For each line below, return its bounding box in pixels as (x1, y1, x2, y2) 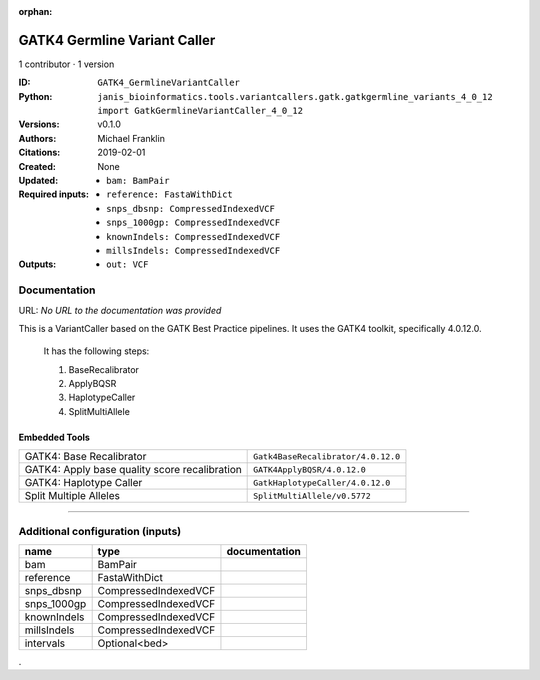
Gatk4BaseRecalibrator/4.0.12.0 (253, 451, 400, 462)
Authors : (18, 132, 57, 144)
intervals (24, 636, 65, 650)
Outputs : (18, 258, 57, 270)
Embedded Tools (18, 431, 90, 443)
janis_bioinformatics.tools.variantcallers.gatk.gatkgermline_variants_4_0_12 (97, 91, 494, 102)
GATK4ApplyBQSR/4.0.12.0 (253, 464, 367, 475)
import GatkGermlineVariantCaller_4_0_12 (97, 105, 304, 117)
